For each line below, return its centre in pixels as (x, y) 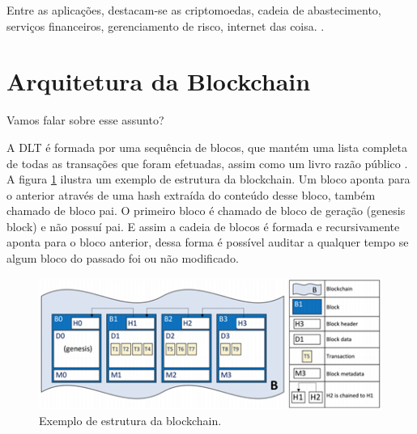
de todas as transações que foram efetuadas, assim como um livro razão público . (207, 163)
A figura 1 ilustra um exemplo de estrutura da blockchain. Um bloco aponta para (208, 179)
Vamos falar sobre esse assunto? (85, 120)
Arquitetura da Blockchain (159, 81)
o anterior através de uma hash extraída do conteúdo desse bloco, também (191, 194)
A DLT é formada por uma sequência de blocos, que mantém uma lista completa (207, 147)
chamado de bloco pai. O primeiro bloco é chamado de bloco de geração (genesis (206, 211)
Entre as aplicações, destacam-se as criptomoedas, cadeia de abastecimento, (194, 10)
